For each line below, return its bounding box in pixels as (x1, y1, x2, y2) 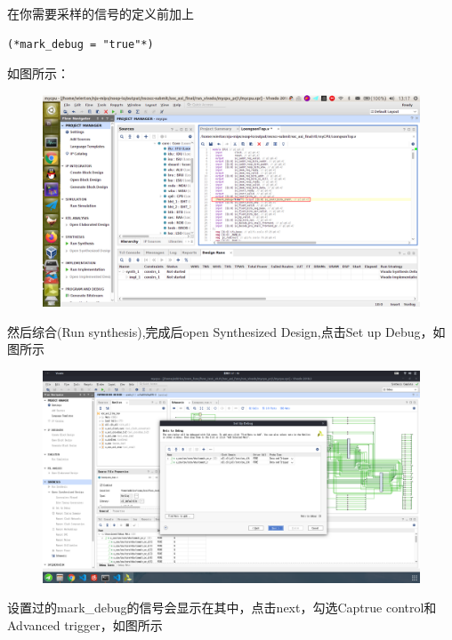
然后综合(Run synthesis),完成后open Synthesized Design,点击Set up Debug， (7, 322, 433, 340)
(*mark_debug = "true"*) (7, 37, 154, 51)
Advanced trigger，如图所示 (7, 615, 163, 634)
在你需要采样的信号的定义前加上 (7, 4, 194, 22)
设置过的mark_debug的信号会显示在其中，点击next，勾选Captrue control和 (7, 598, 437, 617)
